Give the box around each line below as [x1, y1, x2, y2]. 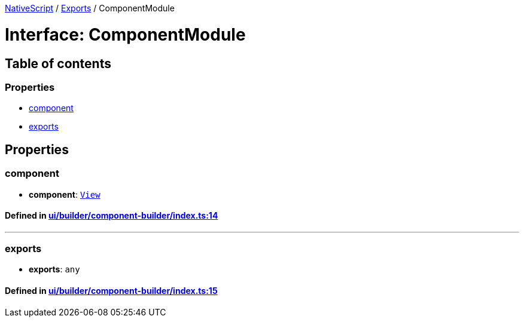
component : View [29, 189, 100, 200]
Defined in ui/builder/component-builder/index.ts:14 [5, 210, 218, 221]
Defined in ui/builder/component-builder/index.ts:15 [5, 286, 218, 296]
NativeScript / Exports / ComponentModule [5, 3, 175, 13]
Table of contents [5, 56, 111, 71]
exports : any [29, 264, 80, 275]
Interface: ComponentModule [5, 24, 246, 45]
